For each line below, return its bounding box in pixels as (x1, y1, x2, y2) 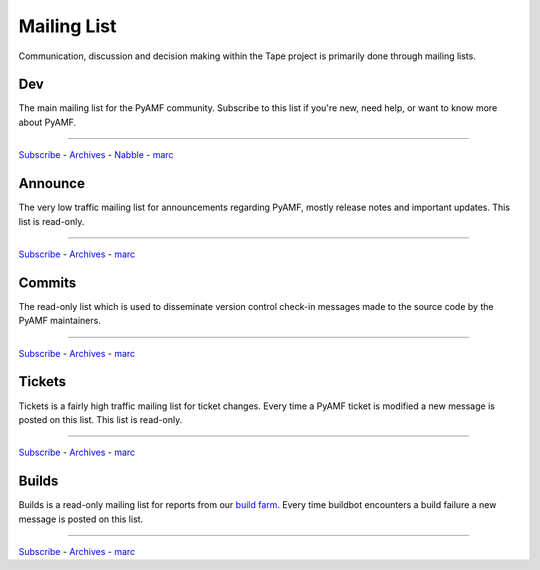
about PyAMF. (18, 116, 77, 128)
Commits (18, 274, 77, 291)
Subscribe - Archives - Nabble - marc (18, 149, 174, 161)
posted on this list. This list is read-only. (18, 413, 183, 425)
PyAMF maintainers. (18, 315, 102, 327)
